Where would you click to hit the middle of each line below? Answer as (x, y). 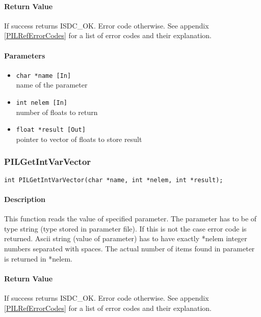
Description (25, 199)
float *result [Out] (51, 130)
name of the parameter (52, 85)
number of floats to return (57, 112)
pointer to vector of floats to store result (79, 139)
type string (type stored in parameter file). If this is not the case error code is (125, 228)
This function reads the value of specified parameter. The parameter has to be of (130, 219)
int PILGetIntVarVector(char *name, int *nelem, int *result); (114, 180)
